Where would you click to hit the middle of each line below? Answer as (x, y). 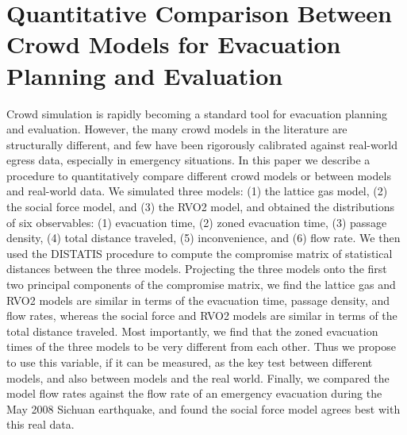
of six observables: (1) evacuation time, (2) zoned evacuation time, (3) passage (197, 222)
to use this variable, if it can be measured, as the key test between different (190, 362)
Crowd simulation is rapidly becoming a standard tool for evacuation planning (197, 113)
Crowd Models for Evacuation (174, 44)
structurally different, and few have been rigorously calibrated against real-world (202, 144)
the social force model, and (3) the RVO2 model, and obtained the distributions (200, 207)
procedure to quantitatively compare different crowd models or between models (199, 175)
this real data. (40, 424)
